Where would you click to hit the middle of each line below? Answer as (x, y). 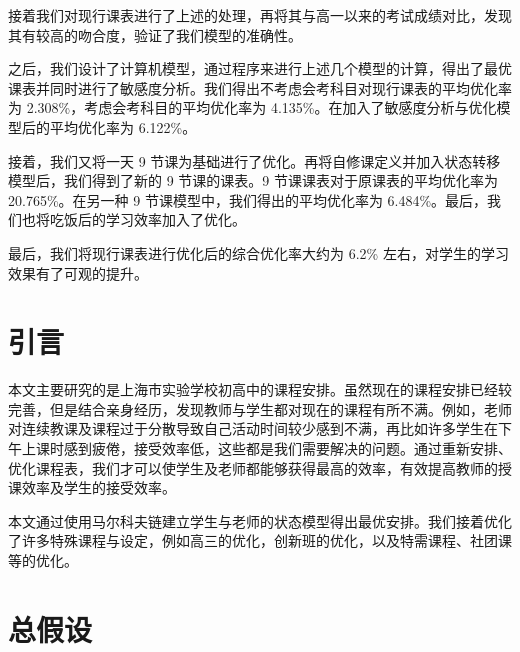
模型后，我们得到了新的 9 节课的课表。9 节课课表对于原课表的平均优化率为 (253, 180)
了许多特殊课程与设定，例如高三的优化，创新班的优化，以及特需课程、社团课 (260, 540)
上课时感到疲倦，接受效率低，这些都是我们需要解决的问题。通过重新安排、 (266, 448)
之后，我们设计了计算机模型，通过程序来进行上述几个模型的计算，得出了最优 (260, 68)
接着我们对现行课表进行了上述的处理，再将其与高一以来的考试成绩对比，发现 (260, 15)
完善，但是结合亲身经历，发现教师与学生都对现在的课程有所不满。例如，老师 (260, 408)
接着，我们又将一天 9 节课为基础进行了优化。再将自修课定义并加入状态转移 (254, 160)
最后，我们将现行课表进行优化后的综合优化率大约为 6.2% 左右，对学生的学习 (258, 252)
